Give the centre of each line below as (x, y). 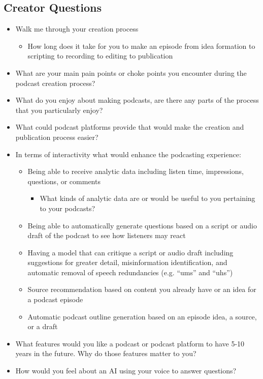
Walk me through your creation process (77, 29)
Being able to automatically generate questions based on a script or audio (142, 225)
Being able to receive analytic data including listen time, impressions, (136, 171)
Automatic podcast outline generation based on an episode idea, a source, (142, 316)
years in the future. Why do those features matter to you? (106, 353)
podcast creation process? (55, 83)
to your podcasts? (68, 208)
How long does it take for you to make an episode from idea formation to (141, 46)
